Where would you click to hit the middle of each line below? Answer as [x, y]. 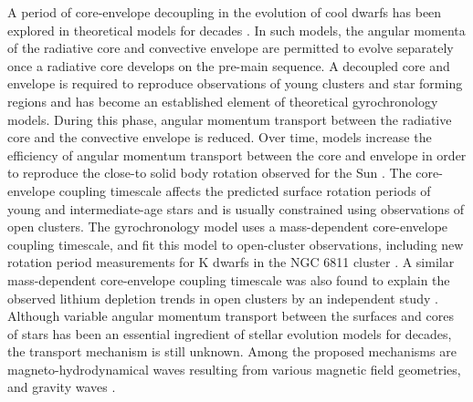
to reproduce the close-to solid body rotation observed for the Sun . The [210, 173]
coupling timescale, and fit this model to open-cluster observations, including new [236, 244]
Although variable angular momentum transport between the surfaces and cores [231, 316]
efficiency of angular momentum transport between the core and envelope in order [237, 155]
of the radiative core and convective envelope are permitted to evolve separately [231, 48]
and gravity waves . [62, 387]
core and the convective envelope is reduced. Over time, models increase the [220, 137]
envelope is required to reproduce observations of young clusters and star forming [235, 83]
